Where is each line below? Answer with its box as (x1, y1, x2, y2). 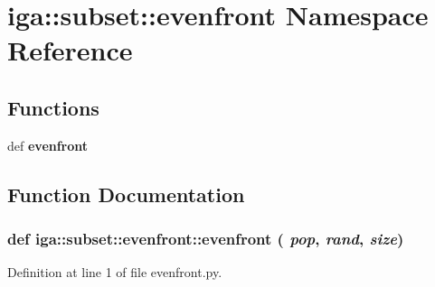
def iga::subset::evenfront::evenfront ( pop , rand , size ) (7, 227, 404, 250)
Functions (7, 93, 99, 121)
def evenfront (7, 135, 89, 154)
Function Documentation (7, 180, 245, 208)
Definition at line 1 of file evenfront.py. (7, 263, 222, 282)
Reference (7, 32, 133, 69)
